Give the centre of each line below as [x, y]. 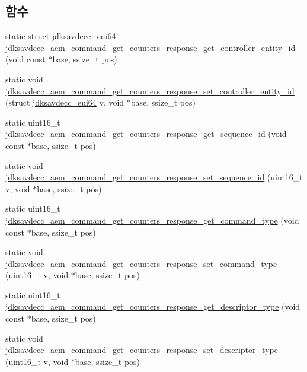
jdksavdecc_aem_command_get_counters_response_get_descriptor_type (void [153, 306]
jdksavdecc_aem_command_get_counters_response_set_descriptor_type [142, 350]
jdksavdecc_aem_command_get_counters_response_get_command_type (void [152, 220]
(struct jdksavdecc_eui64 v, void [65, 102]
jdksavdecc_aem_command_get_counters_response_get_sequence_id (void [146, 134]
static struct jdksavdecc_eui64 [61, 36]
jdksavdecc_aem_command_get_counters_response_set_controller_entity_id [150, 90]
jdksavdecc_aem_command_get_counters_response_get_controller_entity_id [151, 47]
